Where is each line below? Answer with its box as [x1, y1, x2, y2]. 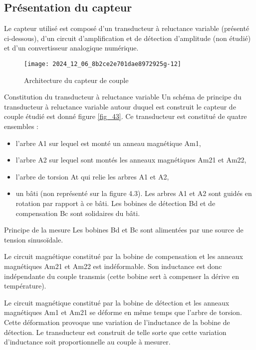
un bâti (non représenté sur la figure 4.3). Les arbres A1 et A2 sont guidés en [15, 188, 252, 198]
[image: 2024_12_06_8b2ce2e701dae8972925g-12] [24, 60, 181, 67]
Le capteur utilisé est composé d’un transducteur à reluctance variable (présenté [4, 23, 250, 33]
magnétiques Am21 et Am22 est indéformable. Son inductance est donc [4, 260, 222, 271]
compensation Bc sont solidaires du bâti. [15, 207, 140, 218]
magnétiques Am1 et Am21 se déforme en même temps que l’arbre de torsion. [4, 307, 242, 317]
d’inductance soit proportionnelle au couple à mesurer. [4, 336, 171, 347]
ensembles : [4, 121, 38, 131]
